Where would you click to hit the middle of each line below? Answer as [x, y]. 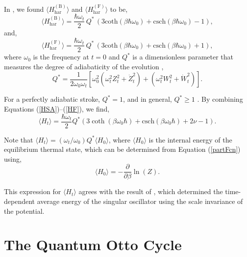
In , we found [24, 9]
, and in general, [148, 99]
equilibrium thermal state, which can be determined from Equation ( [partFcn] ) [122, 149]
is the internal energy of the [190, 139]
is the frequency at [61, 57]
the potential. [24, 211]
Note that [19, 139]
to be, [119, 9]
